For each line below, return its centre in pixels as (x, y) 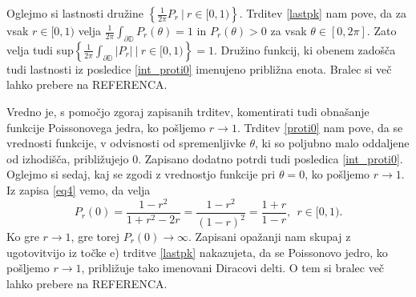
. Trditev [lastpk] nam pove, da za (323, 13)
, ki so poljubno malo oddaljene (332, 143)
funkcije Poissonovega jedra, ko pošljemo (106, 127)
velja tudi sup (40, 49)
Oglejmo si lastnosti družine (75, 13)
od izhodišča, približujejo (68, 158)
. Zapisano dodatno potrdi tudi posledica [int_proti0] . (271, 158)
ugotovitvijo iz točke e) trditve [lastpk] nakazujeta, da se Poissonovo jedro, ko (197, 252)
